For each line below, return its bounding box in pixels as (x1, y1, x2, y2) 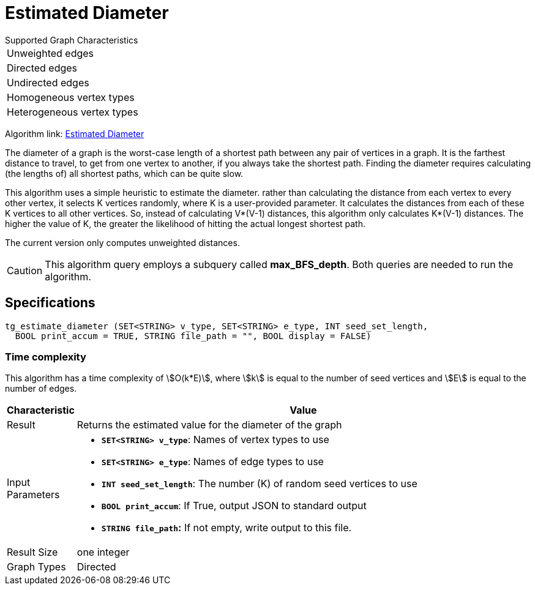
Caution (7, 264, 43, 277)
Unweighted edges (7, 47, 94, 59)
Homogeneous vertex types (7, 91, 135, 103)
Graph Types (7, 561, 66, 573)
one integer (77, 546, 130, 559)
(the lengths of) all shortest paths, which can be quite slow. (5, 168, 244, 179)
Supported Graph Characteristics (5, 34, 138, 45)
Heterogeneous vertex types (7, 105, 138, 118)
